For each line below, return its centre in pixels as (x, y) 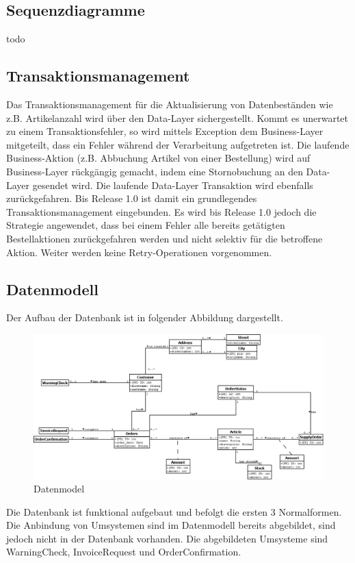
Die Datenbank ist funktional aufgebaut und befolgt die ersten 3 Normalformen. (174, 511)
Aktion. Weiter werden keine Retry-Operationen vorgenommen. (139, 252)
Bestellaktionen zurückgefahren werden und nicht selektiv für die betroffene (165, 238)
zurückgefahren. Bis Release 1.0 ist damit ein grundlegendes (132, 198)
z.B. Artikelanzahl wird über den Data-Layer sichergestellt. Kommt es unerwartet (177, 117)
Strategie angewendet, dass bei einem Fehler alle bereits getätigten (146, 225)
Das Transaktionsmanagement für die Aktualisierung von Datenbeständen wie (170, 104)
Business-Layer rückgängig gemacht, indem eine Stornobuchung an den (155, 171)
